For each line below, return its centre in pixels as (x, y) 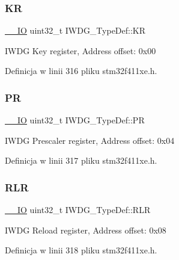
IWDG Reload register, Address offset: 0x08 (86, 230)
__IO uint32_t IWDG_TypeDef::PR (75, 120)
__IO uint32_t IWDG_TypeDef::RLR (78, 210)
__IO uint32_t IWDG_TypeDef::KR (75, 30)
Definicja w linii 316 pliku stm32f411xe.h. (81, 71)
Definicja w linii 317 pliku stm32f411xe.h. (81, 160)
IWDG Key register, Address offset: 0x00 (80, 50)
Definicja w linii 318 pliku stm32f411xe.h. (81, 250)
